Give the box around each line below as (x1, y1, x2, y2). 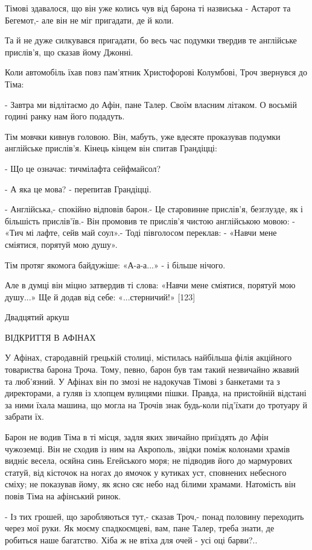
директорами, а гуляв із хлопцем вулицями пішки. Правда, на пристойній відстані (5, 387, 307, 399)
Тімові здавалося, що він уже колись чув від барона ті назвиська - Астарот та (5, 2, 291, 14)
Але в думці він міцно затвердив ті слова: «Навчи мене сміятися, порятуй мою (5, 279, 296, 291)
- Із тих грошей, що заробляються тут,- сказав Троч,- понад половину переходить (5, 510, 304, 522)
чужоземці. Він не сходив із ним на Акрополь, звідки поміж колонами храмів (5, 442, 290, 455)
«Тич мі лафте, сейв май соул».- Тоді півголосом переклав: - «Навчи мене (5, 226, 277, 239)
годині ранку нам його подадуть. (5, 110, 125, 122)
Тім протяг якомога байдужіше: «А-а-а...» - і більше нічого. (5, 258, 226, 271)
